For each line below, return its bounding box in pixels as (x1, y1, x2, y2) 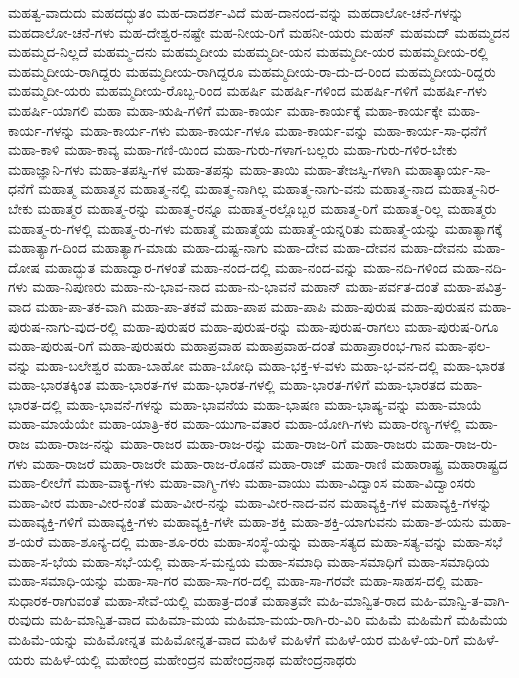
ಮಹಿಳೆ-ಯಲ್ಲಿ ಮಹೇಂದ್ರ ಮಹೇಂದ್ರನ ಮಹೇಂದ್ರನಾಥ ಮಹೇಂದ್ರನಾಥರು (39, 648, 357, 669)
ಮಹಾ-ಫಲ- (435, 335, 491, 356)
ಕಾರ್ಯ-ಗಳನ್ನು (8, 119, 76, 140)
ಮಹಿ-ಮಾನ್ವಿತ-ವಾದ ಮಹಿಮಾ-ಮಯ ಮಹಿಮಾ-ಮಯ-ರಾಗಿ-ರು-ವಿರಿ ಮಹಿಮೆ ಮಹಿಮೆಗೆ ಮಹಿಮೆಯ (49, 609, 508, 630)
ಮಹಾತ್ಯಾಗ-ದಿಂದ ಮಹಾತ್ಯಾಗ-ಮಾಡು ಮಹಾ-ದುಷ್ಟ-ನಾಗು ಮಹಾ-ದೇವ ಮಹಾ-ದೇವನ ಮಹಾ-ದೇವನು (8, 237, 469, 258)
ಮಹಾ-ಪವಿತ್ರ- (443, 276, 507, 297)
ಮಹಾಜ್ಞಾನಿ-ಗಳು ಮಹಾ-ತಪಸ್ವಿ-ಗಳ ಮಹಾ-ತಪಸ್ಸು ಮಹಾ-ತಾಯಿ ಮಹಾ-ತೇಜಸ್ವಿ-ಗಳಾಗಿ (8, 158, 401, 179)
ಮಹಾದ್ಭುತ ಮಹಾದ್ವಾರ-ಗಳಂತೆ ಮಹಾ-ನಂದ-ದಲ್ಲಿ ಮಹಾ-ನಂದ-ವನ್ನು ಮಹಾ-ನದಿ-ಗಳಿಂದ (44, 256, 448, 277)
